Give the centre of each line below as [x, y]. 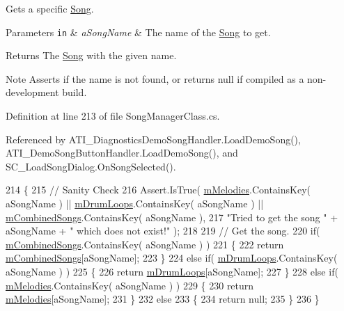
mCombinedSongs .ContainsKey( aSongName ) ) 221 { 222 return [145, 244]
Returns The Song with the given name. [91, 55]
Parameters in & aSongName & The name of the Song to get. [138, 32]
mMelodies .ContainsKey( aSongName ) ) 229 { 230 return [130, 285]
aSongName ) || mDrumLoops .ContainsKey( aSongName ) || [135, 203]
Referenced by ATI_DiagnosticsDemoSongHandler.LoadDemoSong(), [153, 139]
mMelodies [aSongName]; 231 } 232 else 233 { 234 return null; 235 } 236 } [163, 299]
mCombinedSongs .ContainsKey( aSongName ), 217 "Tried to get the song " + [172, 217]
